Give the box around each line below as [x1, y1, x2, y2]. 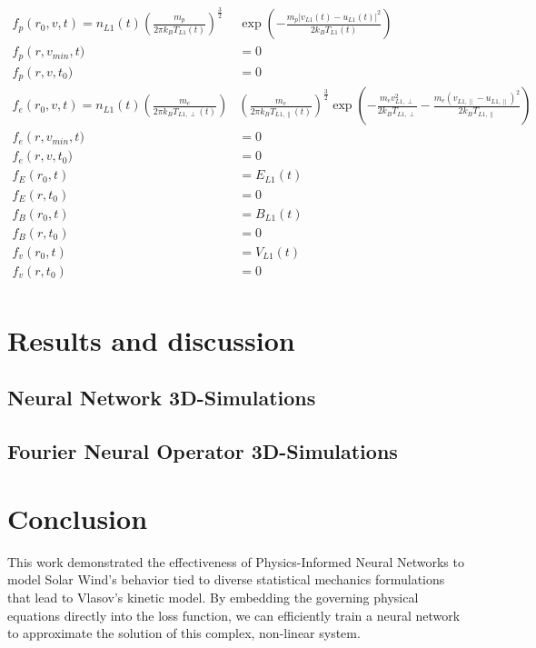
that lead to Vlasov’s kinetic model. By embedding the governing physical [7, 587, 419, 606]
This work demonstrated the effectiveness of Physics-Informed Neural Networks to [7, 552, 464, 571]
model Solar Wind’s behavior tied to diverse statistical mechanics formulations [7, 570, 445, 589]
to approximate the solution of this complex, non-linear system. [7, 623, 361, 643]
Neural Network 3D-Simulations [7, 384, 316, 412]
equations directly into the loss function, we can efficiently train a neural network [7, 605, 461, 624]
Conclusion [7, 499, 148, 536]
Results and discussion [7, 321, 295, 358]
